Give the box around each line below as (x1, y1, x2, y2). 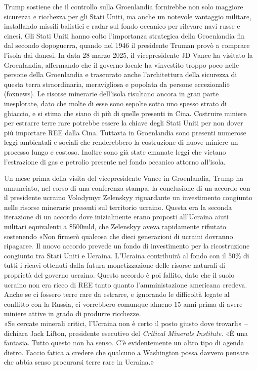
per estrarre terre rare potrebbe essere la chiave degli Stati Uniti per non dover (4, 118, 243, 128)
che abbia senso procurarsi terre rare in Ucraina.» (4, 357, 155, 367)
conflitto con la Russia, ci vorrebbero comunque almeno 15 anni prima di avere (4, 298, 243, 309)
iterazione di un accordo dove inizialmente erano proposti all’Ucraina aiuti (4, 211, 229, 222)
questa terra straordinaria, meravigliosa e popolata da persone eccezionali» (4, 79, 230, 89)
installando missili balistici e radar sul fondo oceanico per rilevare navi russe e (4, 21, 240, 31)
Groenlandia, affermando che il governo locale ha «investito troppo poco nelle (4, 59, 239, 70)
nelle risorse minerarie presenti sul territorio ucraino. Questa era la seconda (4, 202, 232, 212)
